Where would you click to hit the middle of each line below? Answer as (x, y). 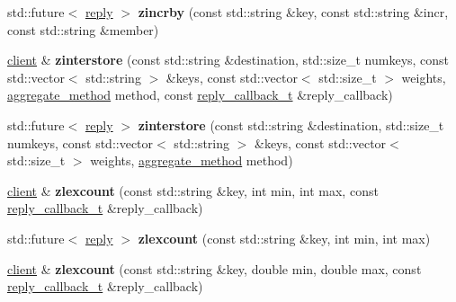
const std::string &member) (83, 29)
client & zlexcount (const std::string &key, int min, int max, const (193, 190)
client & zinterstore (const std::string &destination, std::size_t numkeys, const (228, 60)
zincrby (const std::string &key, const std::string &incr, (293, 12)
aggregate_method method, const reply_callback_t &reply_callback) (200, 95)
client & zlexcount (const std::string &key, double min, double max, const (215, 268)
